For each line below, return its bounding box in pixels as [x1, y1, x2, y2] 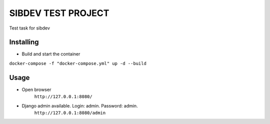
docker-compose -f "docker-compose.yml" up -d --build [9, 60, 147, 66]
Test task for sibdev [9, 25, 50, 31]
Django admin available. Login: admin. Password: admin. [21, 102, 138, 108]
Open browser [21, 86, 51, 92]
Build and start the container [21, 51, 80, 57]
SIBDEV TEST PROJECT [9, 7, 109, 18]
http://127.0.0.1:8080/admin [34, 110, 106, 115]
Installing [9, 38, 39, 46]
